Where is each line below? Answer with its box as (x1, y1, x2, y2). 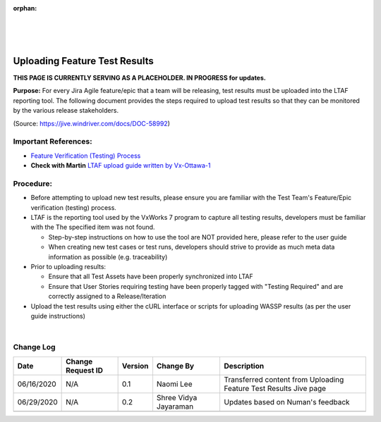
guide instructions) (30, 312, 86, 320)
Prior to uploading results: (30, 263, 106, 271)
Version (121, 361, 149, 371)
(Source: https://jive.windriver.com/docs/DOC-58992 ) (13, 119, 171, 128)
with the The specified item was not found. (30, 223, 155, 232)
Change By (156, 361, 194, 371)
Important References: (13, 137, 92, 147)
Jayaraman (156, 402, 194, 411)
